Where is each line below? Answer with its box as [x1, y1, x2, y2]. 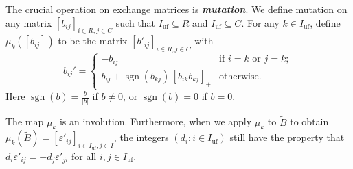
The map [5, 114, 44, 129]
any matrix [5, 15, 52, 29]
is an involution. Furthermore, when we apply [59, 114, 252, 129]
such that [115, 15, 156, 29]
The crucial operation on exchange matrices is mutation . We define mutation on [5, 2, 348, 16]
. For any [241, 15, 280, 29]
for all [71, 148, 97, 163]
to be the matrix [58, 34, 128, 48]
